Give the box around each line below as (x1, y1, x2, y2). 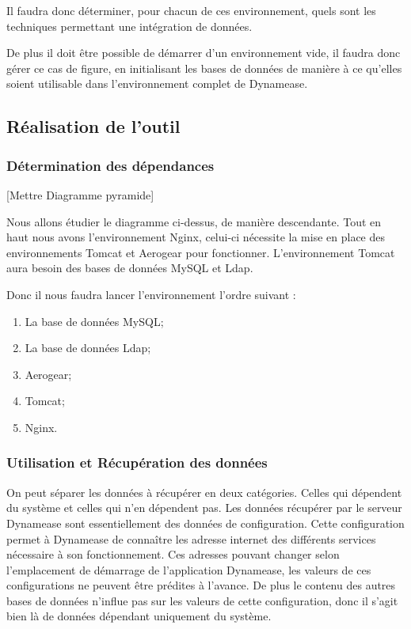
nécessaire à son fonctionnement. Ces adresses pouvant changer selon (6, 546, 340, 563)
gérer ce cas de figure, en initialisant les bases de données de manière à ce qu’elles (6, 59, 402, 76)
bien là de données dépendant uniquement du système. (6, 608, 272, 624)
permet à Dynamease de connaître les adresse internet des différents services (6, 530, 376, 547)
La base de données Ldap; (25, 339, 151, 356)
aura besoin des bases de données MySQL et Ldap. (6, 260, 253, 276)
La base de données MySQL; (25, 313, 164, 329)
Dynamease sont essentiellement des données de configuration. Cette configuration (6, 514, 405, 531)
